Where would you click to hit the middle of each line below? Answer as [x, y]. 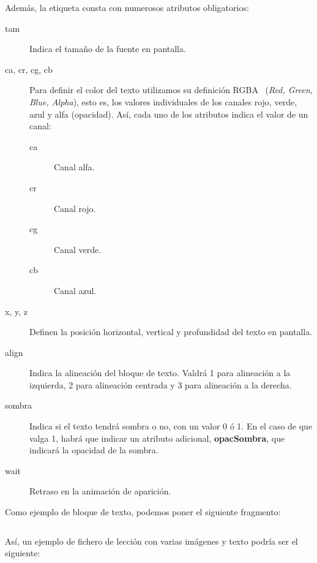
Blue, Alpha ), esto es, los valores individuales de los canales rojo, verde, [163, 101]
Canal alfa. [74, 167]
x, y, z [16, 311]
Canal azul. [75, 290]
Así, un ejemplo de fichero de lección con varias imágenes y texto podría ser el [151, 541]
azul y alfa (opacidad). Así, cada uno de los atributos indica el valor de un [169, 114]
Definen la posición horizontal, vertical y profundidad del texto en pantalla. [171, 332]
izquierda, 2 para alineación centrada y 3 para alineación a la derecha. [161, 384]
